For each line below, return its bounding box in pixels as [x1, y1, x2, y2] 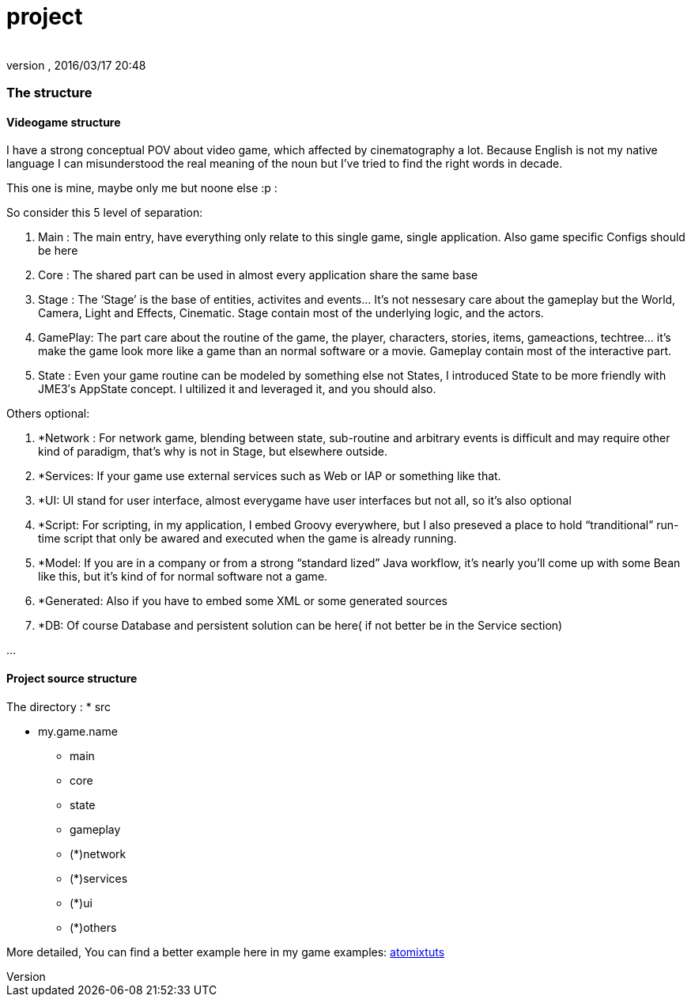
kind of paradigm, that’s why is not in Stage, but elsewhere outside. [38, 445, 388, 459]
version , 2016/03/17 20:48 [6, 58, 146, 72]
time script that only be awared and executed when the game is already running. [38, 532, 457, 546]
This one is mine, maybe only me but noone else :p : [6, 181, 278, 195]
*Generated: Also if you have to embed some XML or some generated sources [38, 594, 447, 608]
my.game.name [38, 724, 118, 738]
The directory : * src [6, 699, 111, 713]
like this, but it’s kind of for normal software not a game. [38, 570, 328, 584]
